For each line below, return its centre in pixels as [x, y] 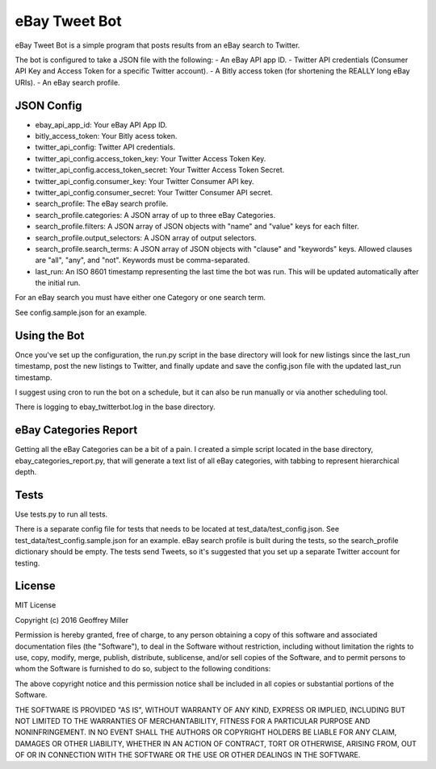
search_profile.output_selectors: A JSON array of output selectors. [146, 237]
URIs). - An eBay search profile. [67, 82]
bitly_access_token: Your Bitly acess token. [106, 136]
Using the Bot [50, 335]
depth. [26, 472]
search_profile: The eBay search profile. [102, 204]
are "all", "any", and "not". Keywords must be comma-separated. [143, 260]
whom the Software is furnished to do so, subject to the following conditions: [143, 669]
